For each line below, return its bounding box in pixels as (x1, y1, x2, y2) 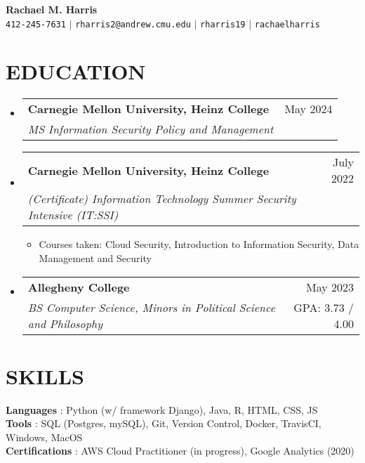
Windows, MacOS (6, 429, 83, 444)
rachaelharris (254, 19, 320, 30)
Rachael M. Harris (6, 2, 98, 16)
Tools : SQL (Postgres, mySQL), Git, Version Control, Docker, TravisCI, (6, 416, 321, 431)
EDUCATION (6, 57, 146, 86)
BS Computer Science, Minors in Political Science (27, 299, 275, 315)
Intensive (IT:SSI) (27, 207, 119, 223)
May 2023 (305, 278, 354, 295)
